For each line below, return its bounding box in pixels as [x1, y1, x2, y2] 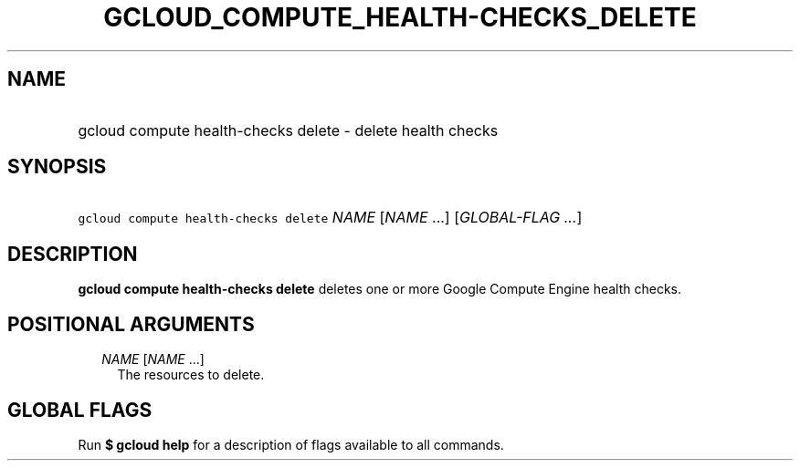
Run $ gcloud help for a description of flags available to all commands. [78, 436, 504, 452]
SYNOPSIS [7, 155, 107, 179]
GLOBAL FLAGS [7, 398, 153, 421]
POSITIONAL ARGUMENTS [7, 312, 255, 336]
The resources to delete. [117, 367, 265, 383]
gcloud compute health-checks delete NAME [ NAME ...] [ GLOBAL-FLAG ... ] [78, 208, 583, 227]
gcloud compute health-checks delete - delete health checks [78, 120, 499, 140]
